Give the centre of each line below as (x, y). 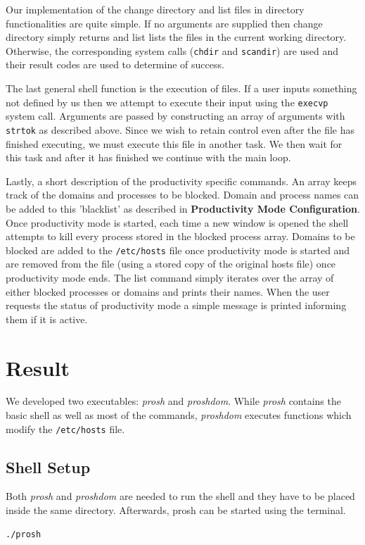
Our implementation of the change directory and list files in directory (155, 9)
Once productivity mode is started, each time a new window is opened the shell (177, 222)
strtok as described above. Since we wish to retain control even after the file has (180, 129)
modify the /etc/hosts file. (65, 428)
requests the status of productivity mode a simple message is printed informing (176, 305)
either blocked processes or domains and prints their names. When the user (168, 291)
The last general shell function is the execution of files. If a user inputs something (181, 88)
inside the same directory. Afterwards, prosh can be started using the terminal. (176, 510)
